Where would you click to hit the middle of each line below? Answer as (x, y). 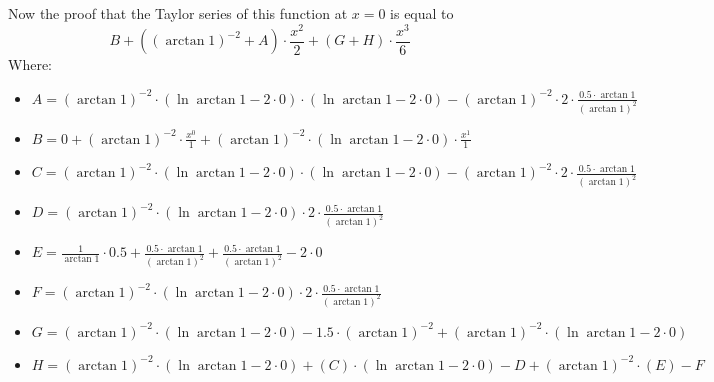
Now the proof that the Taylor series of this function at (178, 13)
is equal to (422, 13)
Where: (30, 64)
